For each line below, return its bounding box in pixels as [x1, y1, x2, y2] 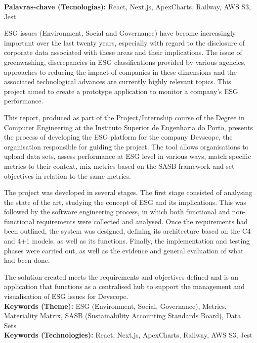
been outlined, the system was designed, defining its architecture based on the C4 [4, 226, 251, 236]
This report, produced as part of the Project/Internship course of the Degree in [4, 112, 245, 122]
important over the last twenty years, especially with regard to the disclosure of [4, 37, 245, 48]
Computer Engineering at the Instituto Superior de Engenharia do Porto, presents [4, 122, 253, 132]
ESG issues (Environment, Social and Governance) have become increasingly [4, 28, 236, 38]
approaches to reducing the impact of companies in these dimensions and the [4, 66, 237, 77]
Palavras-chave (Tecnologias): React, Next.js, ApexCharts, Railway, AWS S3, [4, 1, 251, 11]
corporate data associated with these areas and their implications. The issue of [4, 47, 242, 57]
